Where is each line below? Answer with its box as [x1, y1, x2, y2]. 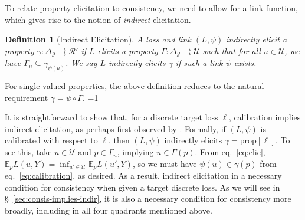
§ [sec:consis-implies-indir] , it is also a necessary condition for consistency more [5, 192, 291, 205]
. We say [65, 57, 97, 69]
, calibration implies [228, 111, 301, 123]
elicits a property [97, 44, 158, 57]
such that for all [202, 44, 261, 57]
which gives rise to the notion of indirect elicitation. [5, 13, 191, 25]
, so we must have [132, 157, 197, 169]
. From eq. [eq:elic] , [195, 146, 265, 158]
